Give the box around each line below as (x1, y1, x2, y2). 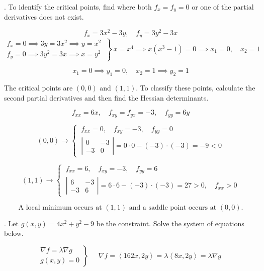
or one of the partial (192, 2, 254, 12)
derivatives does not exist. (4, 12, 84, 22)
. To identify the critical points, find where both (4, 2, 152, 12)
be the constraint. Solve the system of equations (96, 218, 244, 228)
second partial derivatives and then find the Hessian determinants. (4, 92, 209, 103)
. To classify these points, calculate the (136, 82, 255, 93)
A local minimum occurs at (18, 204, 102, 211)
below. (4, 228, 24, 238)
